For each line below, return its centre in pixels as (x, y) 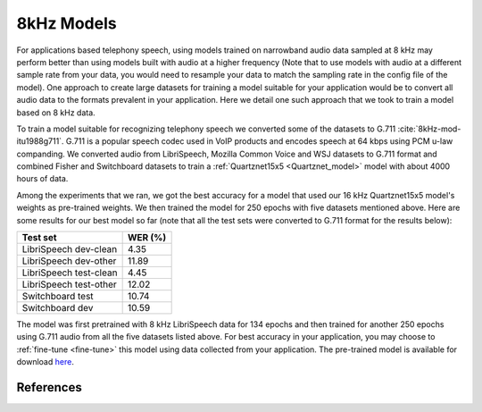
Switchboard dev (58, 308)
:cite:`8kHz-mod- (429, 129)
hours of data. (42, 179)
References (49, 387)
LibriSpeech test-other (70, 284)
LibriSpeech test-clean (70, 273)
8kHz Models (66, 23)
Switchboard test (58, 297)
